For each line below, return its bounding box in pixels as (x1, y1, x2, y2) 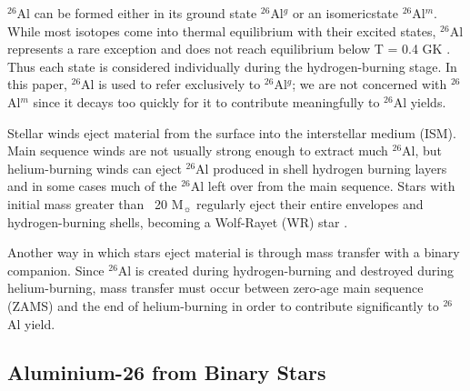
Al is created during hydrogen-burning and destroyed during (117, 260, 454, 279)
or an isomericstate (292, 4, 399, 22)
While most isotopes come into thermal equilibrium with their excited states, (7, 21, 436, 40)
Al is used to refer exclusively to (81, 75, 261, 94)
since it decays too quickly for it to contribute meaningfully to (33, 92, 380, 111)
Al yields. (393, 92, 446, 111)
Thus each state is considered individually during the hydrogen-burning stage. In (7, 56, 457, 75)
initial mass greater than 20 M (7, 194, 184, 213)
